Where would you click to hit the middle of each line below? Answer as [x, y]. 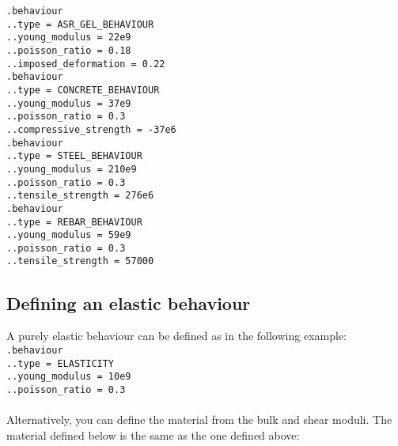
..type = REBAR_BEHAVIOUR [74, 222]
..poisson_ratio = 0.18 [69, 50]
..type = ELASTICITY [61, 363]
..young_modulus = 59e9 [69, 235]
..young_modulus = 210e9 [72, 169]
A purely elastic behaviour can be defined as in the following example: [176, 336]
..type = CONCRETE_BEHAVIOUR [83, 90]
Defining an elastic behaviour [129, 302]
